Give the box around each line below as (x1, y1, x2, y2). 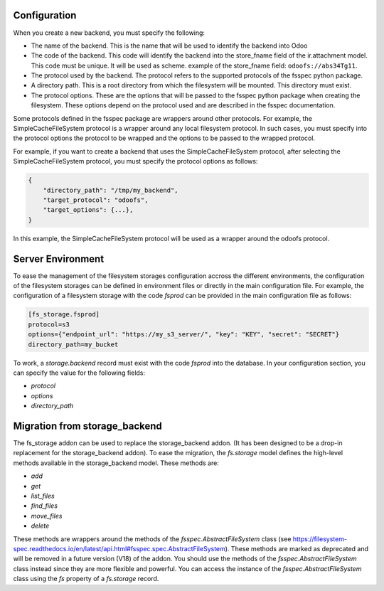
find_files (31, 501, 58, 510)
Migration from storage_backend (13, 420, 163, 432)
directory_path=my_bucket (28, 340, 119, 348)
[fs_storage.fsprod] (28, 310, 100, 319)
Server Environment (13, 252, 105, 265)
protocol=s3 (28, 320, 70, 329)
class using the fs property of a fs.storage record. (13, 575, 159, 583)
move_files (31, 511, 63, 520)
